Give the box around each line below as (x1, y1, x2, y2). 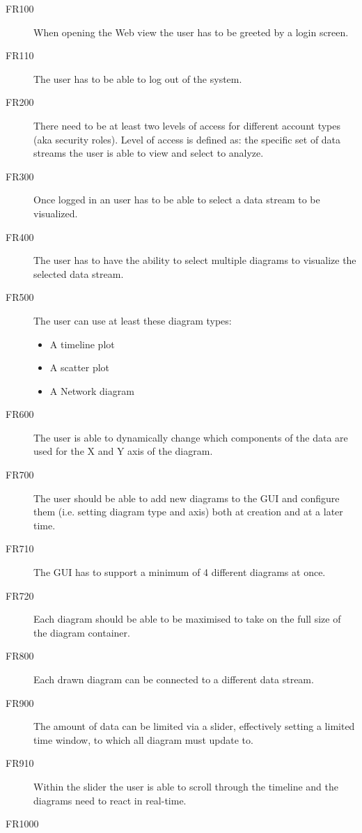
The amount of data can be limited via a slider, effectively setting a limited (33, 719, 355, 733)
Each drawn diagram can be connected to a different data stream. (33, 672, 314, 686)
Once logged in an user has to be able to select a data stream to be (33, 192, 320, 207)
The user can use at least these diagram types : (33, 313, 232, 327)
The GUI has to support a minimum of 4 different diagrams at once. (33, 565, 326, 579)
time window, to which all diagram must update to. (33, 732, 253, 747)
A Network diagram (49, 383, 134, 398)
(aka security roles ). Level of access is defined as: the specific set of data (33, 132, 341, 146)
